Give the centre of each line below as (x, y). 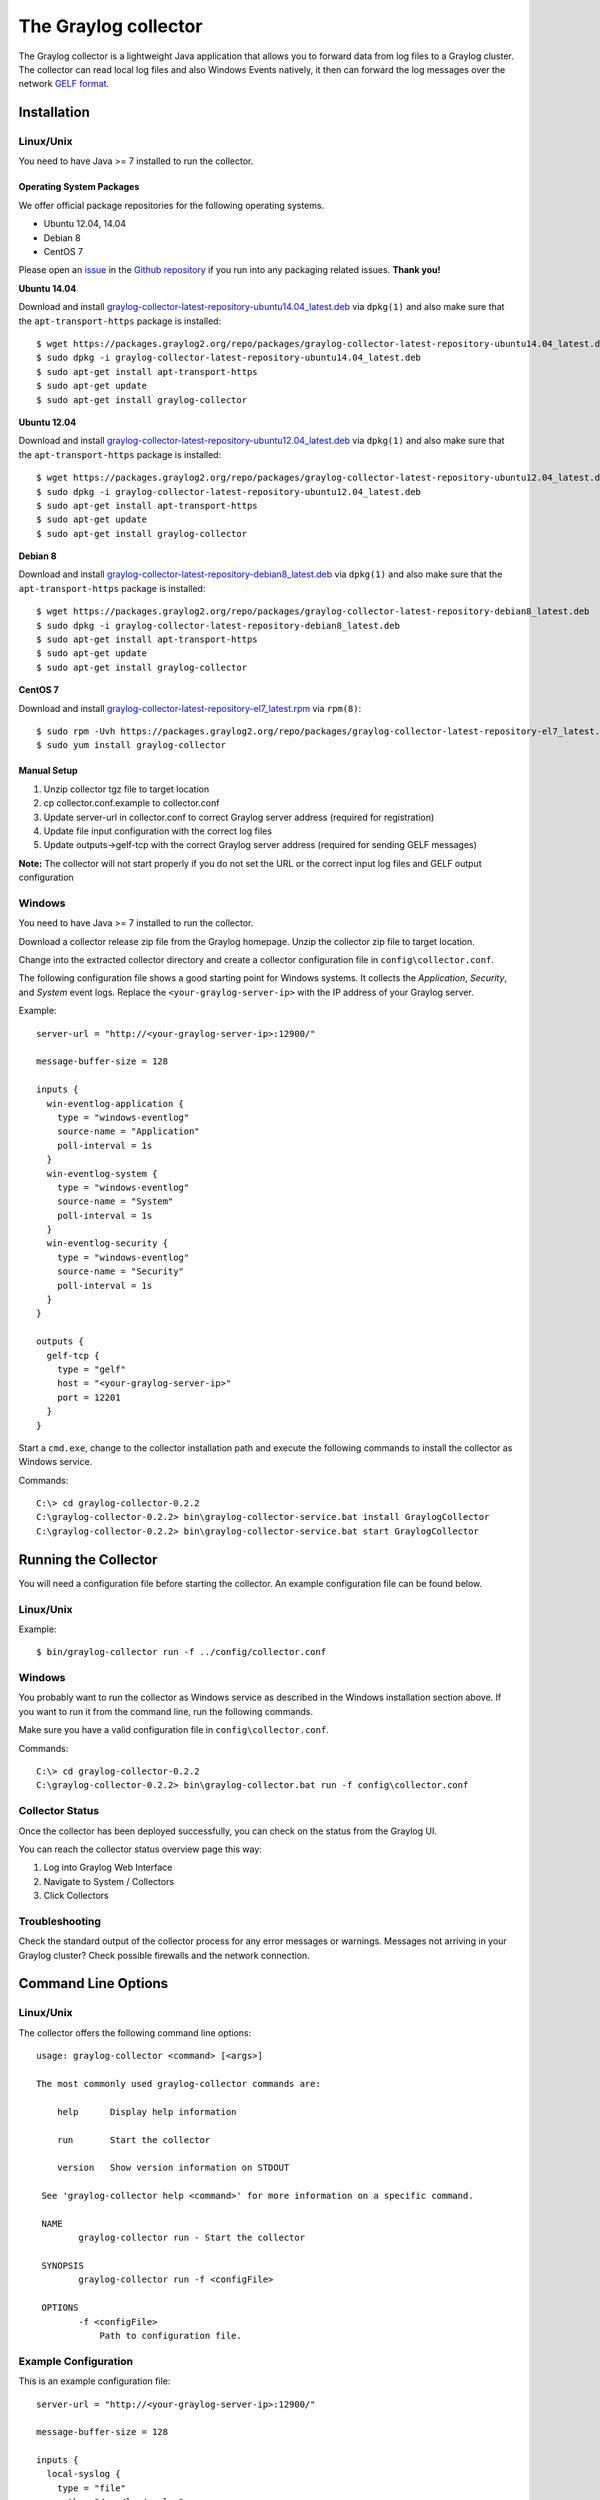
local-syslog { (83, 2474)
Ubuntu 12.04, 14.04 (85, 224)
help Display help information (146, 2111)
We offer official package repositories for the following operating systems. (171, 205)
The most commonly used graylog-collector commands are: (179, 2083)
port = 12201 (88, 1397)
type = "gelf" (91, 1369)
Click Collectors (76, 1896)
